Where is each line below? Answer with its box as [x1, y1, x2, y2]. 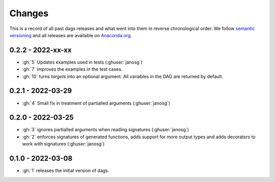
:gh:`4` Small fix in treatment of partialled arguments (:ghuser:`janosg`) [22, 100, 171, 106]
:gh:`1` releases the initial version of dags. [22, 168, 109, 174]
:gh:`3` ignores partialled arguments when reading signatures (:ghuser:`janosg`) [22, 127, 189, 133]
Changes [9, 8, 48, 19]
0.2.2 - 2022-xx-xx [9, 46, 72, 54]
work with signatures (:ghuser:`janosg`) [22, 141, 105, 147]
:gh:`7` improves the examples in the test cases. [22, 66, 123, 72]
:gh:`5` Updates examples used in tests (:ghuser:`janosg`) [22, 59, 143, 65]
